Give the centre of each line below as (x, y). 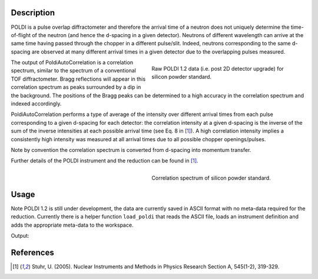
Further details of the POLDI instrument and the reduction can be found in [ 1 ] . (105, 161)
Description (33, 13)
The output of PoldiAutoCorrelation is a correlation (72, 62)
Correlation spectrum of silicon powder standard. (211, 178)
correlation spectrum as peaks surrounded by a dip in (76, 87)
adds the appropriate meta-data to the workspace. (72, 225)
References (32, 252)
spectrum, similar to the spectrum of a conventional (74, 71)
